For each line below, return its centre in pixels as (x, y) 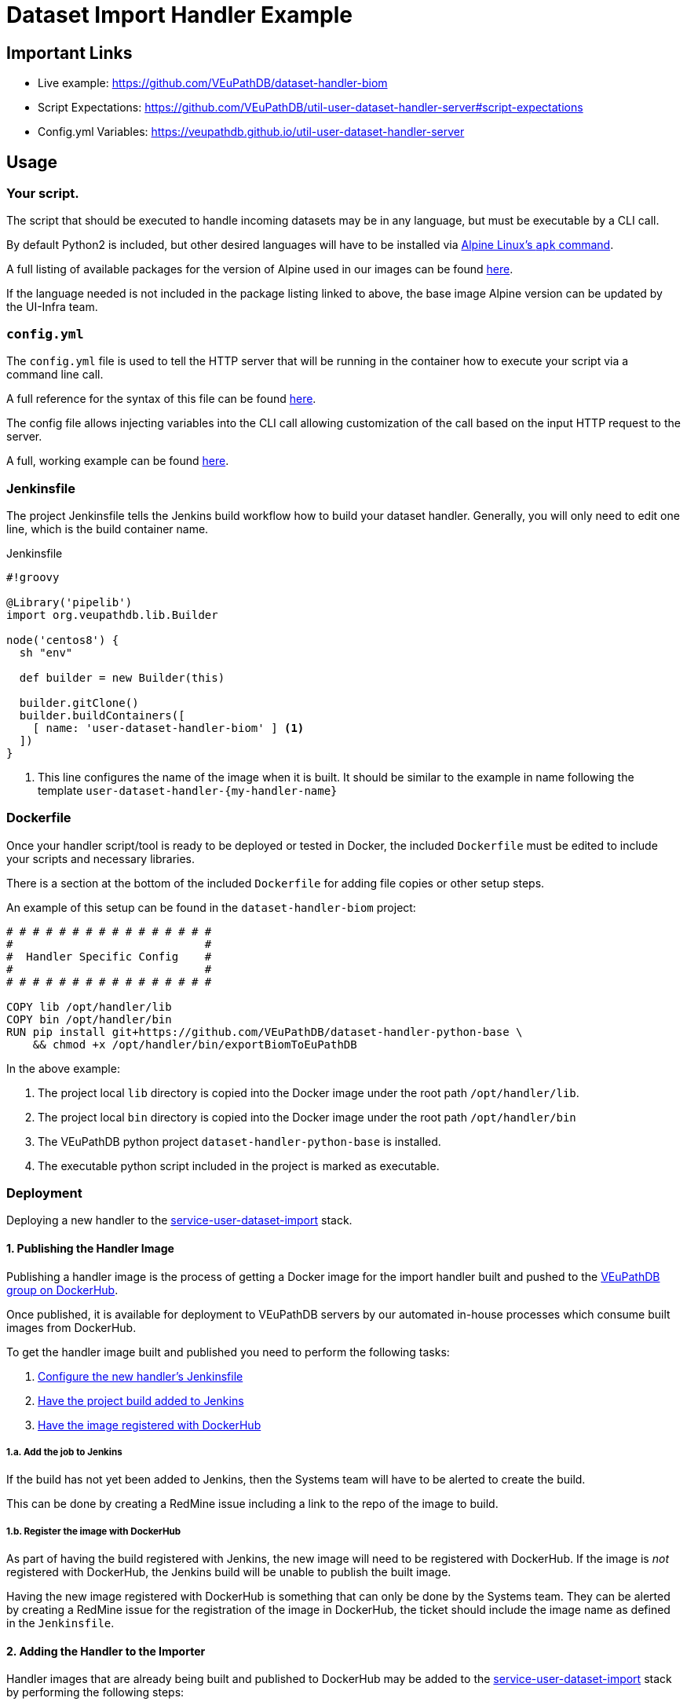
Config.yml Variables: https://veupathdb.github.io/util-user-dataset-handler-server (251, 132)
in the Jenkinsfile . (60, 1623)
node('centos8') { (63, 640)
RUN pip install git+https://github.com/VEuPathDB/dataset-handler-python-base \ (265, 1032)
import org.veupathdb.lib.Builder (112, 615)
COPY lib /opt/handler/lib (89, 1006)
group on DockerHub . (62, 1290)
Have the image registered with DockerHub (150, 1425)
